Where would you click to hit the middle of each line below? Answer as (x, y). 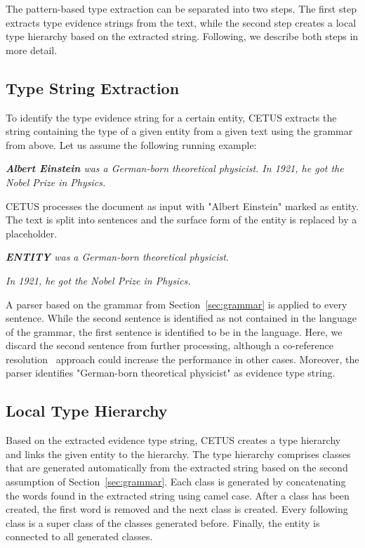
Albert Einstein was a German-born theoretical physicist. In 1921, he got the (175, 168)
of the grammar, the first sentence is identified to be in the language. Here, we (174, 331)
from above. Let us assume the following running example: (131, 144)
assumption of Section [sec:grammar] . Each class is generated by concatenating (176, 482)
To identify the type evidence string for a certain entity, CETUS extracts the (171, 117)
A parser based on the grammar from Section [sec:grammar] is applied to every (177, 304)
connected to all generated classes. (79, 536)
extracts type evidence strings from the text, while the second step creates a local (181, 22)
